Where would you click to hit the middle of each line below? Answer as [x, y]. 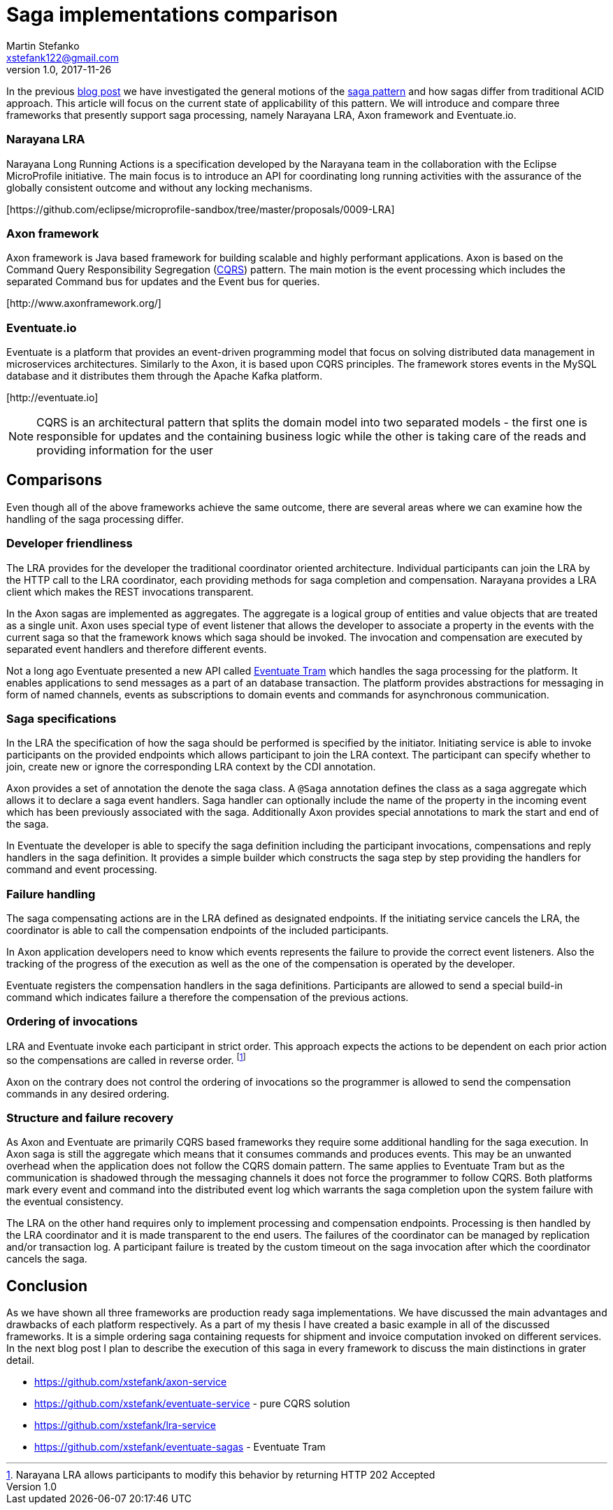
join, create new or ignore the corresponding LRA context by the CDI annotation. [191, 767]
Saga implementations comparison [172, 15]
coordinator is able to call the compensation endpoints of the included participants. [198, 930]
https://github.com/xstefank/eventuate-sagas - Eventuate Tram [180, 1447]
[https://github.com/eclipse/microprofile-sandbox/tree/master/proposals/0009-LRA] [201, 209]
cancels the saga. [47, 1259]
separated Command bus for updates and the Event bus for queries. [163, 282]
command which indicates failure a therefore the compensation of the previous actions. [208, 998]
